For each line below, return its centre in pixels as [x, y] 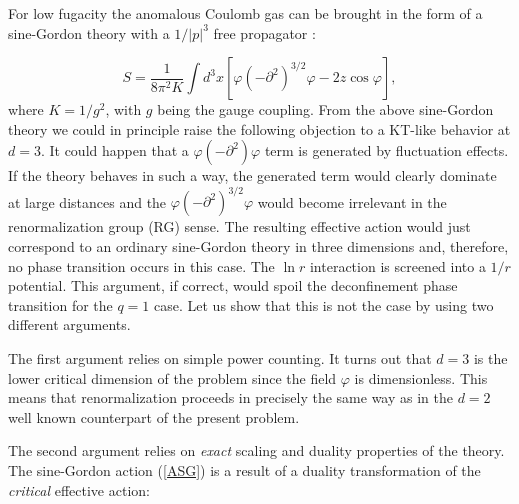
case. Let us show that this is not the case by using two [324, 304]
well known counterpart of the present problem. [154, 416]
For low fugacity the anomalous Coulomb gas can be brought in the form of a [245, 13]
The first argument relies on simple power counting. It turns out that [220, 358]
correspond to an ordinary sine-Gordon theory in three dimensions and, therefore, [258, 246]
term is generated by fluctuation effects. [386, 150]
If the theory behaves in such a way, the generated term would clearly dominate [252, 175]
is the [490, 358]
